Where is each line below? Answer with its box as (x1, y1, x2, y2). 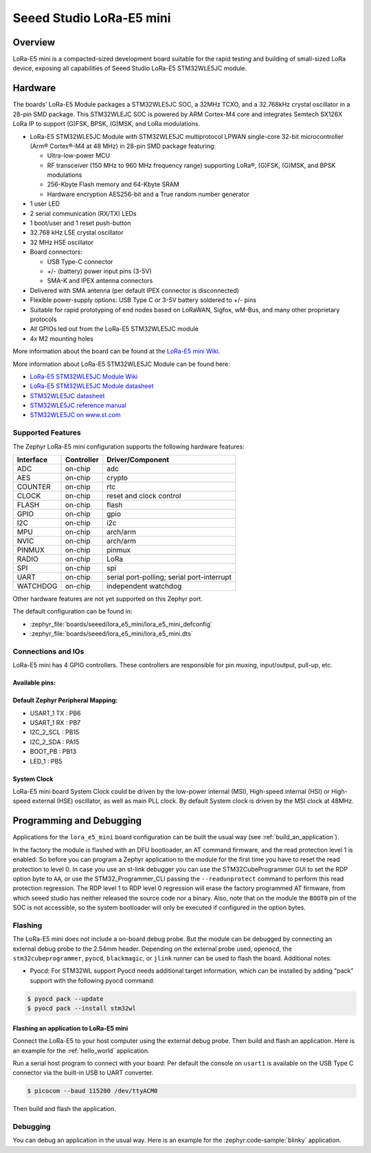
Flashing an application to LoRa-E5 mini (12, 1024, 128, 1032)
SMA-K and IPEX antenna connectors (47, 277, 153, 285)
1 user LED (30, 200, 60, 208)
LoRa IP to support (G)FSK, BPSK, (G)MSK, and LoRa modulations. (12, 120, 201, 128)
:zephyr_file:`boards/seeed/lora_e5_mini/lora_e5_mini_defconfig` (30, 620, 213, 628)
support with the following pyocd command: (30, 976, 155, 984)
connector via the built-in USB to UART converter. (12, 1068, 154, 1077)
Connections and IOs (12, 647, 85, 656)
